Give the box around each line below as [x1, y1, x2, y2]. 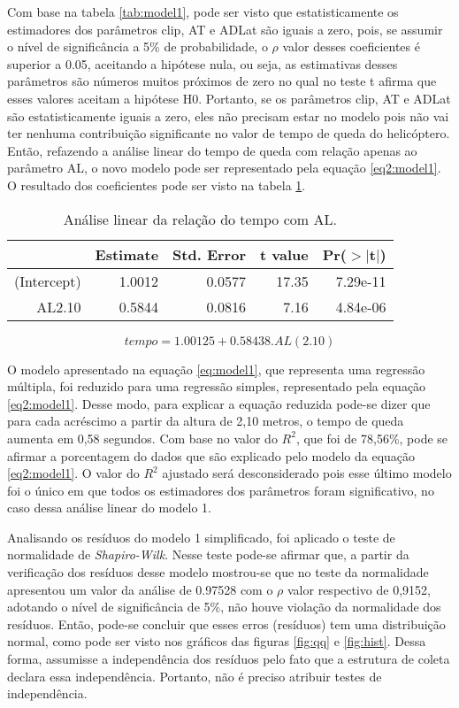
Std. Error [172, 243, 246, 265]
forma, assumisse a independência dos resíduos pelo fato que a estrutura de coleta [7, 650, 450, 668]
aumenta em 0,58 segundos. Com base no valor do [7, 428, 278, 447]
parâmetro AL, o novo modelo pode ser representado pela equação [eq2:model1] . [7, 158, 441, 177]
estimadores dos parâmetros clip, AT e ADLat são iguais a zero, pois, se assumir [7, 19, 443, 38]
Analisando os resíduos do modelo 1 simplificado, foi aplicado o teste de [7, 527, 395, 546]
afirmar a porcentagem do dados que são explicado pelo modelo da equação [7, 446, 416, 465]
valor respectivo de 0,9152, [287, 580, 431, 598]
